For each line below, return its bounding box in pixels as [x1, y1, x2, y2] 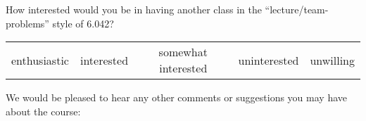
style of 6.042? [52, 15, 114, 30]
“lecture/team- [265, 2, 329, 16]
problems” [6, 15, 49, 30]
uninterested [238, 51, 299, 68]
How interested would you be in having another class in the [6, 2, 262, 16]
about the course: [6, 103, 81, 118]
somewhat [158, 44, 208, 60]
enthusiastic [11, 51, 69, 68]
